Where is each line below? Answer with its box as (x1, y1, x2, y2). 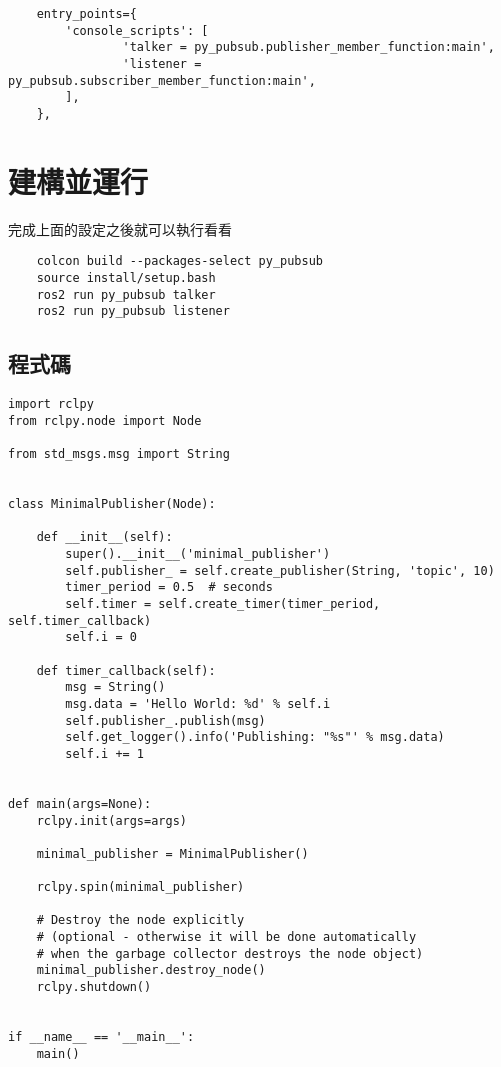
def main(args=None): (8, 796, 152, 811)
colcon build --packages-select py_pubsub (36, 254, 323, 269)
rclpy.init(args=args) (36, 813, 187, 828)
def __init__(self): (36, 530, 173, 545)
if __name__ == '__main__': (8, 1030, 195, 1045)
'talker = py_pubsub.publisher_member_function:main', (122, 40, 495, 55)
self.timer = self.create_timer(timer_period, (65, 597, 381, 612)
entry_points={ (36, 7, 137, 21)
